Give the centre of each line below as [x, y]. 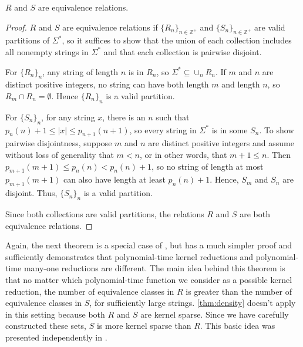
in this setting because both [55, 314]
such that [173, 117]
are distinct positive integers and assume [221, 143]
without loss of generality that [60, 154]
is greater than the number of [239, 291]
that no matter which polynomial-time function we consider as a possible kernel [149, 279]
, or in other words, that [183, 154]
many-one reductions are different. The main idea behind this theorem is [154, 268]
